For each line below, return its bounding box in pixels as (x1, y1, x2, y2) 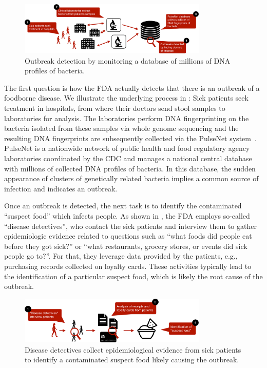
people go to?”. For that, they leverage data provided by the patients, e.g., (4, 250, 238, 261)
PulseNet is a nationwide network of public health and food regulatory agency (4, 143, 250, 153)
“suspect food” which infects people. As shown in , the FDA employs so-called (4, 210, 250, 221)
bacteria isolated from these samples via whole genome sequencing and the (4, 123, 239, 133)
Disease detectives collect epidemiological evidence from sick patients (25, 344, 241, 355)
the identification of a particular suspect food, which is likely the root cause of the (4, 270, 263, 281)
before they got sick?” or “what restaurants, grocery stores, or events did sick (4, 240, 247, 251)
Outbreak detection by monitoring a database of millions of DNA (25, 55, 231, 66)
